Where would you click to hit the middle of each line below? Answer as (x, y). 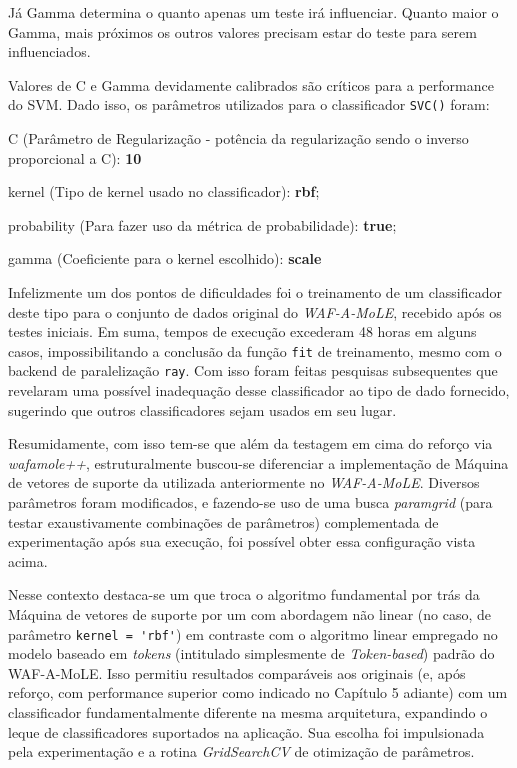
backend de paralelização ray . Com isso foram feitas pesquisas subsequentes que (253, 370)
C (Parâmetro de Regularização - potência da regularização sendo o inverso (238, 138)
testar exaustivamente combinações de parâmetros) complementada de (223, 521)
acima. (28, 560)
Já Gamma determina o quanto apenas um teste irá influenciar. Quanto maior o (253, 12)
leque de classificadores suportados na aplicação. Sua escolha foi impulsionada (246, 731)
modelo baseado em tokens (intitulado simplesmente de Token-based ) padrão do (251, 653)
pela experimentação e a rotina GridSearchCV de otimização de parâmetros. (241, 751)
